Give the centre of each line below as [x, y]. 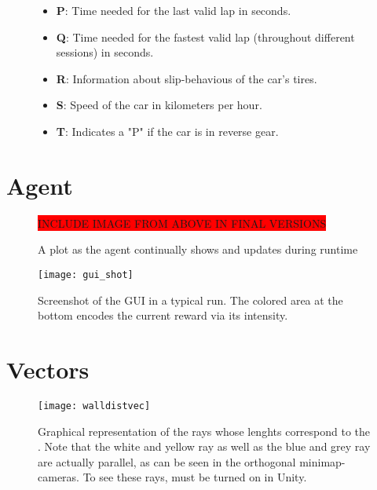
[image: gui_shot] [86, 274]
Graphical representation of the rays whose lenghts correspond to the [204, 431]
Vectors [48, 369]
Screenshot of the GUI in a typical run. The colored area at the [190, 300]
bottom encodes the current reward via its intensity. [163, 315]
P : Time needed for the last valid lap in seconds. [174, 10]
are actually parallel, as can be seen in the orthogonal [167, 461]
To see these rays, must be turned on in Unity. [195, 477]
